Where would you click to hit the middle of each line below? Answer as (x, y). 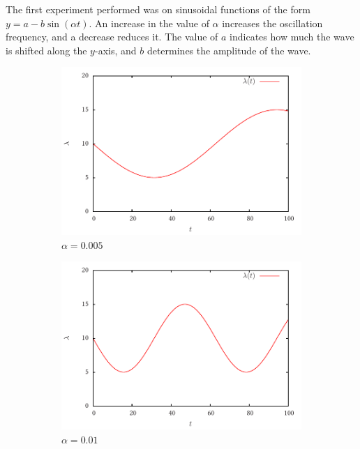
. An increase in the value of (149, 23)
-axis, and (115, 50)
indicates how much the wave (292, 37)
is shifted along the (46, 50)
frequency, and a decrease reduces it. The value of (112, 37)
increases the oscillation (272, 23)
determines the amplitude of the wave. (229, 50)
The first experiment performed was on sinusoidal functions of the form (158, 9)
